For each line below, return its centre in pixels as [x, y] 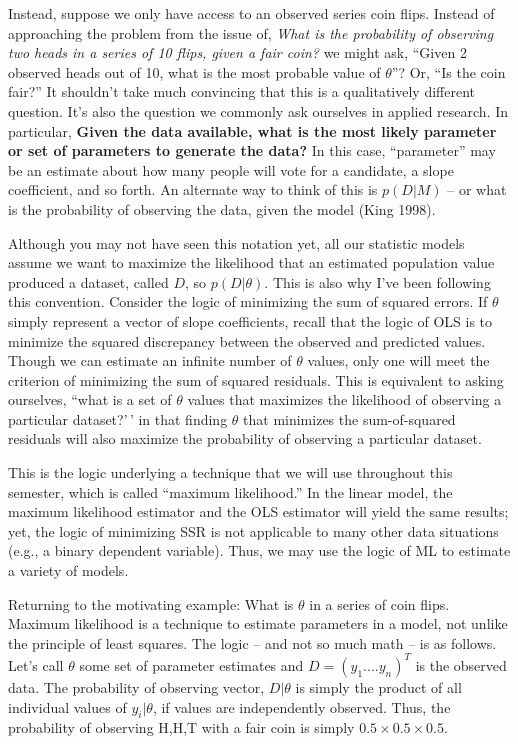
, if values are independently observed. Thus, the [301, 706]
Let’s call [36, 664]
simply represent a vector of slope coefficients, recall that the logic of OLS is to [250, 320]
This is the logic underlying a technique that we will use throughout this [230, 472]
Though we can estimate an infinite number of [150, 360]
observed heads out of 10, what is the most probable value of [194, 71]
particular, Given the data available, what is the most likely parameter [252, 130]
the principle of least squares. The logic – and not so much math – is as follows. [252, 642]
